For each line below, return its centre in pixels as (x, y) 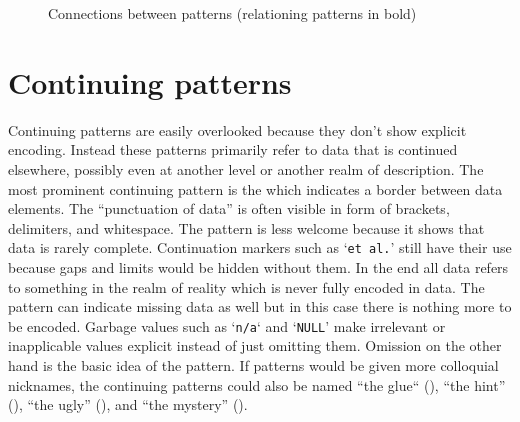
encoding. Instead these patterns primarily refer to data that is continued (233, 149)
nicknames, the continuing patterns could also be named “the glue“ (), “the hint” (257, 384)
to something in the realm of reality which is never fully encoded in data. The (246, 286)
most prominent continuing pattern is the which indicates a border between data (255, 188)
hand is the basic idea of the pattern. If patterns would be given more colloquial (253, 364)
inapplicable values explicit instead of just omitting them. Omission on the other (255, 345)
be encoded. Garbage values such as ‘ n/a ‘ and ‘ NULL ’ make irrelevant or (227, 325)
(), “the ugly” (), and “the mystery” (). (128, 404)
